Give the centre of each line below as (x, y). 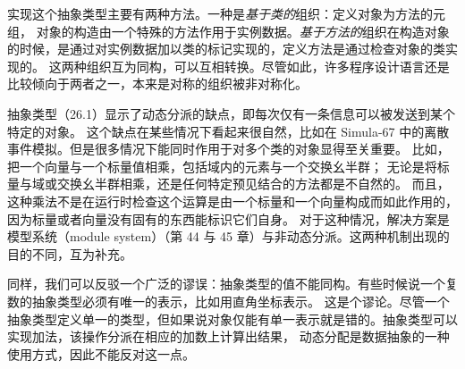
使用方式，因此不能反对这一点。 (101, 353)
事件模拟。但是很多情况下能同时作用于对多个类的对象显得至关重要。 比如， (228, 149)
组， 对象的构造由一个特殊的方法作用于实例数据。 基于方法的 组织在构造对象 (228, 31)
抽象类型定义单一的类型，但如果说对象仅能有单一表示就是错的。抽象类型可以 (232, 319)
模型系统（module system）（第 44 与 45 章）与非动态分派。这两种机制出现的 (228, 236)
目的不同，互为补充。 (70, 253)
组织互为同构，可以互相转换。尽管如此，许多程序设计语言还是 (268, 66)
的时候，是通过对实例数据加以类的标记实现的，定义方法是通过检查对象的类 (226, 49)
